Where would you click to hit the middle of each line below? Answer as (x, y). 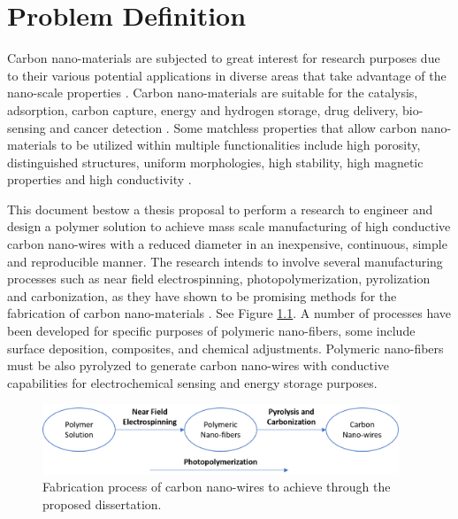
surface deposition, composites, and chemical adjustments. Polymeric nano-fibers (225, 348)
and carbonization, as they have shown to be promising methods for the (202, 295)
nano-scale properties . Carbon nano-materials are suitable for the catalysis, (213, 93)
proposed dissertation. (102, 504)
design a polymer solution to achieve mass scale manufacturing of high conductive (229, 226)
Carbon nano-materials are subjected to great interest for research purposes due (224, 58)
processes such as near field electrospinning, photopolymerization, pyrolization (219, 279)
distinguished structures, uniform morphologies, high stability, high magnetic (215, 162)
